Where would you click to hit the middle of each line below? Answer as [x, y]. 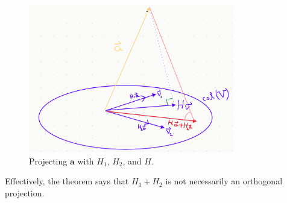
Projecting [48, 161]
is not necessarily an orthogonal [224, 181]
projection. [25, 192]
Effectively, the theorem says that [67, 181]
